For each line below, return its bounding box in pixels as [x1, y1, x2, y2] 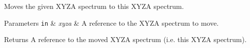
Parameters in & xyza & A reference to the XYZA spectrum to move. [4, 17, 219, 28]
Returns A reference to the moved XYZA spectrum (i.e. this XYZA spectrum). [4, 34, 247, 45]
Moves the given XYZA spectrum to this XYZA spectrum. [4, 1, 184, 11]
